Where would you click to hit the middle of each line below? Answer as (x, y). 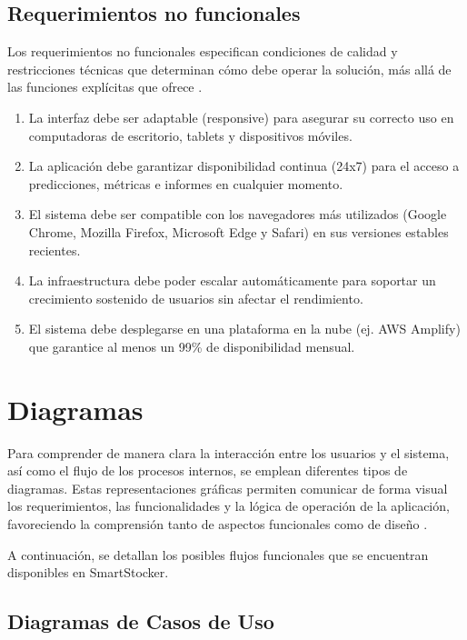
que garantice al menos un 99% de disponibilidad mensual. (192, 346)
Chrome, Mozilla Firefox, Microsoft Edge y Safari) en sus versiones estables (238, 231)
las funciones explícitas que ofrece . (105, 87)
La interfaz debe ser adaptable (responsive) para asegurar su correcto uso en (241, 117)
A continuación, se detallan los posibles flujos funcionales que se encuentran (218, 554)
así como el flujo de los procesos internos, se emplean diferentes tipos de (208, 470)
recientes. (55, 250)
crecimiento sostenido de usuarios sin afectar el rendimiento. (196, 298)
